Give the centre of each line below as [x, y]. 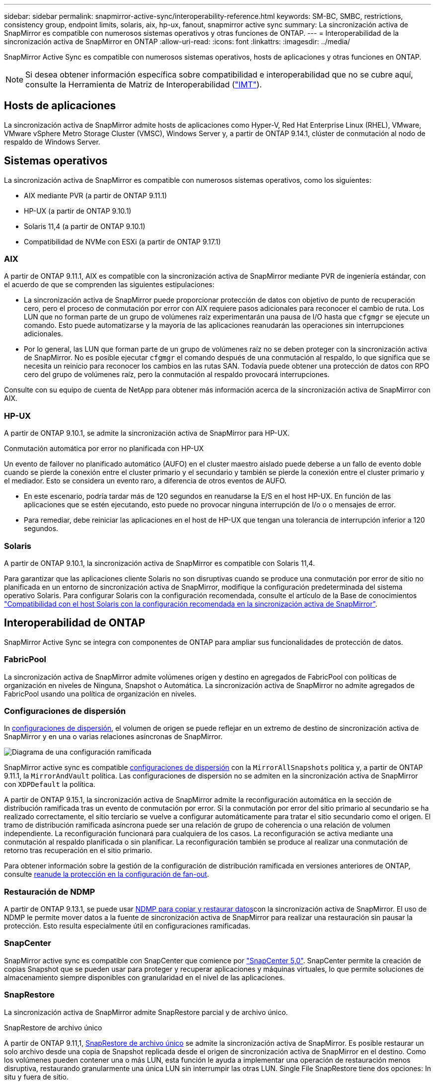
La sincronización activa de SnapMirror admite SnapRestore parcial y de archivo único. [146, 1012]
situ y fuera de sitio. [36, 1077]
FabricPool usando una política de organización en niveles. [100, 694]
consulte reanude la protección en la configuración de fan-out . [107, 874]
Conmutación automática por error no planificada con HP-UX [104, 449]
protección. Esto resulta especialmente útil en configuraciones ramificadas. [127, 926]
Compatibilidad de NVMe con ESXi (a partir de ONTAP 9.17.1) [122, 241]
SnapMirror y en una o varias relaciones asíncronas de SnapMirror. [113, 737]
